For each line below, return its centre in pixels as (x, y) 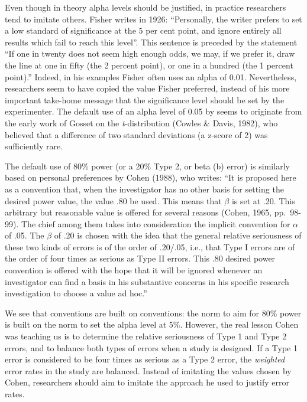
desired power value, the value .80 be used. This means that (113, 200)
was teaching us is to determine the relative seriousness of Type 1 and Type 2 (146, 336)
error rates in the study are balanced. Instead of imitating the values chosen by (148, 370)
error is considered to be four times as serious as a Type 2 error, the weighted (145, 359)
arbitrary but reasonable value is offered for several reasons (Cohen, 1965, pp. (146, 212)
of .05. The (25, 235)
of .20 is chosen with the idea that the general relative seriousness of (178, 235)
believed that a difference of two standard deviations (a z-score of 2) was (136, 134)
